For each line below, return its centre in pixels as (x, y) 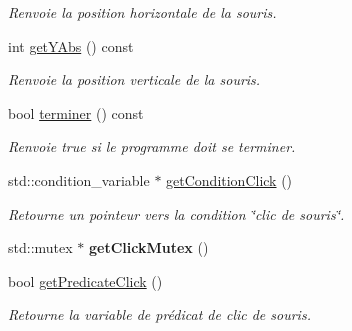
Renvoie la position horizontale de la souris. (142, 12)
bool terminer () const (76, 112)
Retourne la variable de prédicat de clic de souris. (159, 314)
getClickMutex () (148, 247)
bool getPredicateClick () (85, 280)
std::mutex (40, 247)
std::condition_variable (79, 179)
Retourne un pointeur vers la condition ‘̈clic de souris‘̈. (176, 213)
